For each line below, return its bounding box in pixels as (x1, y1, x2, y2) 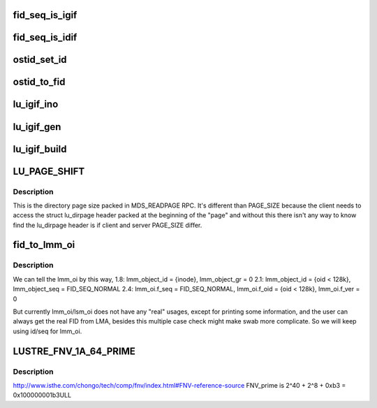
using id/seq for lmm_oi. (13, 327, 82, 335)
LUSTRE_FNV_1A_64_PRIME (13, 345, 136, 357)
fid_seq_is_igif (13, 9, 77, 21)
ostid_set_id (13, 54, 67, 66)
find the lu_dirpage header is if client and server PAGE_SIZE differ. (13, 221, 202, 229)
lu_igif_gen (13, 121, 61, 133)
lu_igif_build (13, 143, 67, 155)
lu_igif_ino (13, 99, 59, 110)
